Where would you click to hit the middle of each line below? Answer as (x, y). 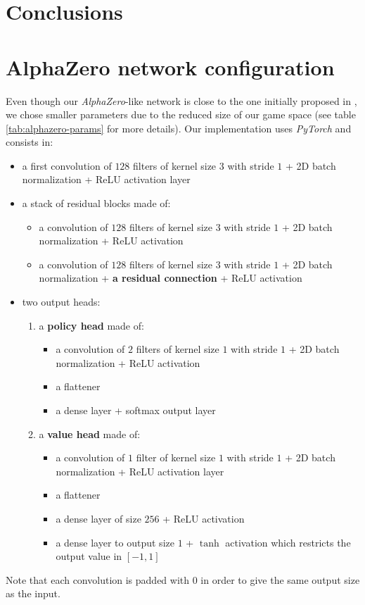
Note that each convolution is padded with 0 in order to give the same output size (183, 579)
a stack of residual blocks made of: (96, 203)
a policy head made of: (91, 325)
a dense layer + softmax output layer (136, 410)
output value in (89, 556)
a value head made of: (90, 434)
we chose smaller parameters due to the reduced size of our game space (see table (181, 114)
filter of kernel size (176, 457)
